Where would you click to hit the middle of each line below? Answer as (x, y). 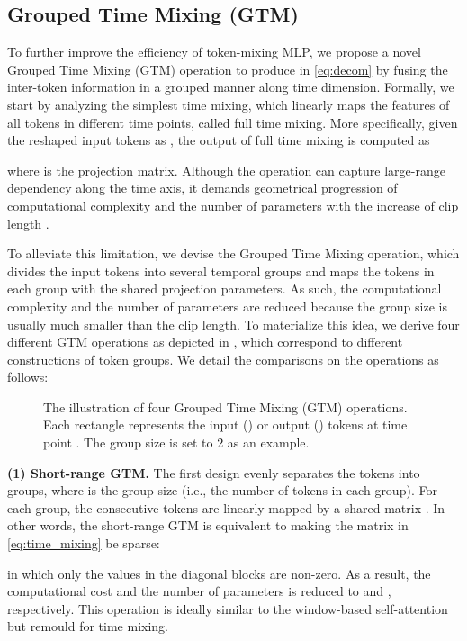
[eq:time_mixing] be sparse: (84, 543)
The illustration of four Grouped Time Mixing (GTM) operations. (225, 406)
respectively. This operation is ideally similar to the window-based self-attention (228, 608)
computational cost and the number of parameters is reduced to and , (199, 591)
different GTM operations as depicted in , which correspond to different (205, 342)
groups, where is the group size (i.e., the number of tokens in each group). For (222, 490)
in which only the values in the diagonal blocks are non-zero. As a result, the (219, 573)
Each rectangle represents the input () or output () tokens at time (225, 424)
